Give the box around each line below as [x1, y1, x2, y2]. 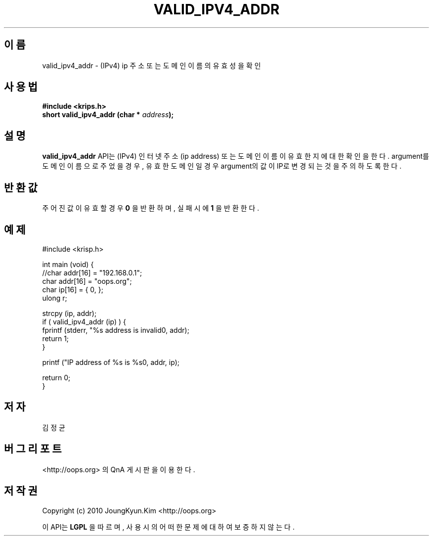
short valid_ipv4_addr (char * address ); [42, 110, 174, 119]
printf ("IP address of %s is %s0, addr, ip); [42, 358, 179, 366]
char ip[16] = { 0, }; [42, 285, 103, 294]
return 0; [42, 373, 71, 382]
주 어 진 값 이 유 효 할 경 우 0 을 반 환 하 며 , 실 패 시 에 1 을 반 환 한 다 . [42, 204, 260, 213]
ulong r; [42, 293, 67, 302]
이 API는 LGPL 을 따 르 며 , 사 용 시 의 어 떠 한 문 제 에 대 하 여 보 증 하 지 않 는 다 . [42, 522, 295, 531]
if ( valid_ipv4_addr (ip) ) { [42, 317, 126, 326]
